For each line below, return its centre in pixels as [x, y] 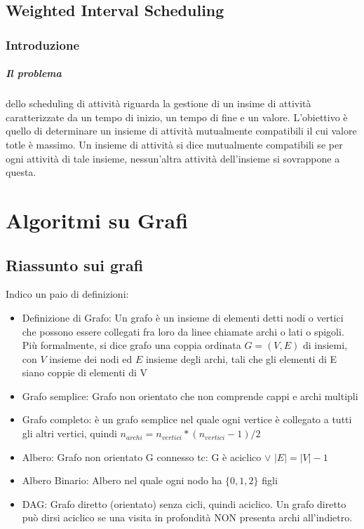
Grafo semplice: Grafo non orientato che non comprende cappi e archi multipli [190, 396]
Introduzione [43, 44]
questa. [21, 172]
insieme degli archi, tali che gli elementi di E [241, 358]
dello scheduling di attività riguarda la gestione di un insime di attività [159, 103]
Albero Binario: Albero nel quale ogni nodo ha [122, 480]
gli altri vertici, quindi [69, 433]
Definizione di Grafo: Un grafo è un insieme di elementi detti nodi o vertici [183, 317]
